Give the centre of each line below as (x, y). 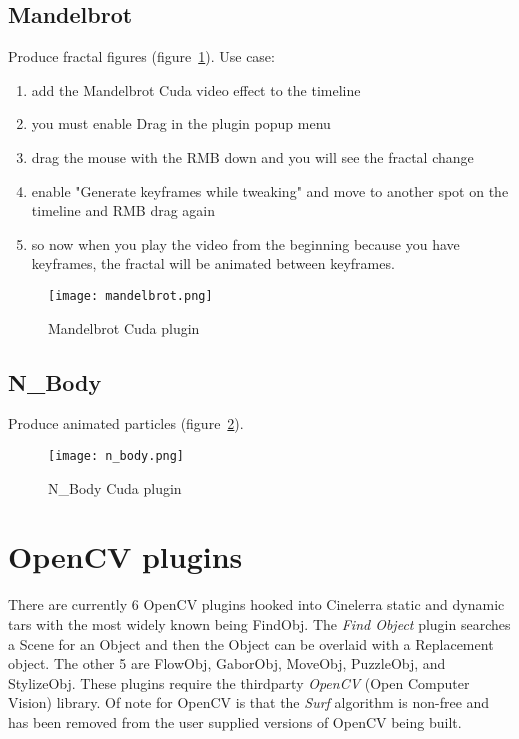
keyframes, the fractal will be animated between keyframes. (213, 263)
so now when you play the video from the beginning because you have (245, 243)
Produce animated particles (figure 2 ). (126, 423)
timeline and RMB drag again (123, 210)
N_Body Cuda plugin (115, 487)
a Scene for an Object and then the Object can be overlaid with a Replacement (251, 643)
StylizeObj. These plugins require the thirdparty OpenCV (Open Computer (239, 682)
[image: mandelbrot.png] (130, 295)
